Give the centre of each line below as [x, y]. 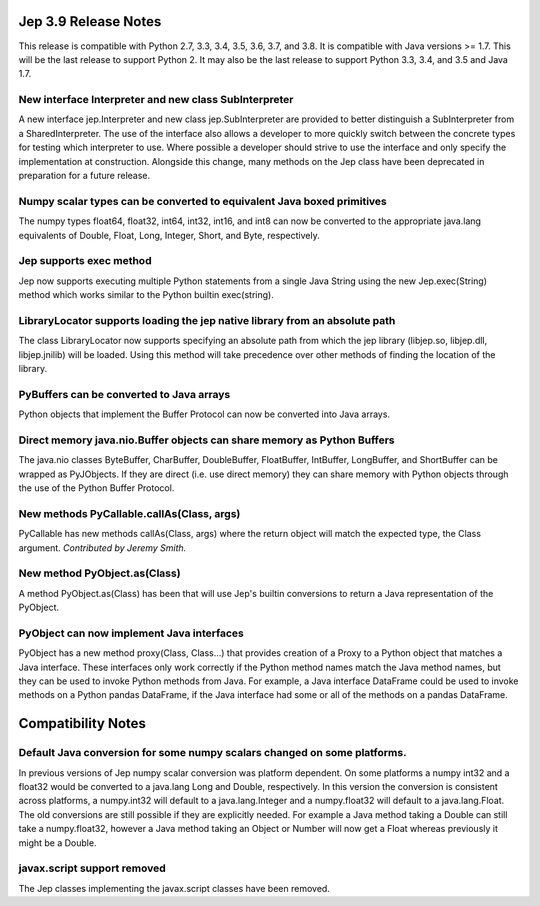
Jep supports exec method [85, 261]
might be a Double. [57, 842]
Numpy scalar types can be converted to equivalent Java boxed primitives [202, 201]
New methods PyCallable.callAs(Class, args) [129, 513]
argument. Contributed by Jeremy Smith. [102, 547]
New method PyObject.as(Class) [99, 573]
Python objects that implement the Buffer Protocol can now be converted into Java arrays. [204, 414]
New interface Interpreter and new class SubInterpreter [156, 100]
